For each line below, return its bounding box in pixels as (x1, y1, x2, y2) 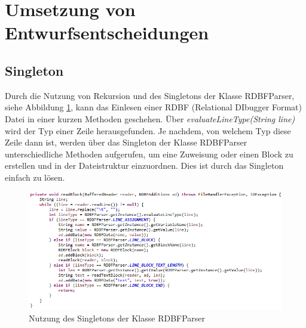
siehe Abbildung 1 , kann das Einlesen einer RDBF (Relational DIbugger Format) (5, 101, 302, 113)
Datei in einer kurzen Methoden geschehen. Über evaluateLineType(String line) (5, 112, 295, 125)
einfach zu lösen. (5, 171, 65, 183)
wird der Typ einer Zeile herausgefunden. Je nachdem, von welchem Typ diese (5, 124, 291, 137)
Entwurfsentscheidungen (5, 20, 209, 45)
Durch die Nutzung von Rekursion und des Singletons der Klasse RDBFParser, (5, 89, 295, 101)
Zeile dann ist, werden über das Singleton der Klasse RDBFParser (5, 136, 247, 148)
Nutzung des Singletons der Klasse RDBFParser (29, 311, 206, 324)
